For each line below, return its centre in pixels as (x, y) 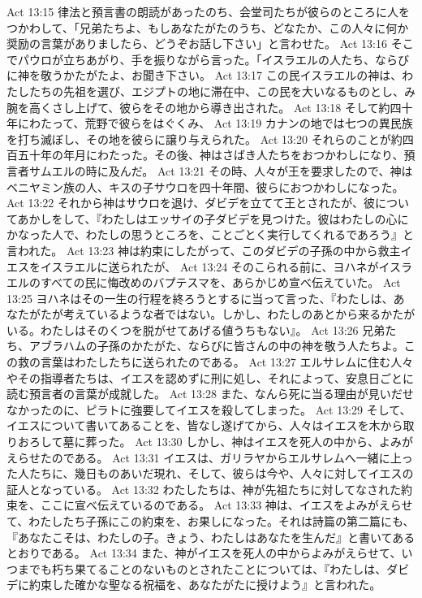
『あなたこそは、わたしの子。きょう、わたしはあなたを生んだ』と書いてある (211, 537)
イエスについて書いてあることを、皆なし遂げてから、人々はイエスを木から (205, 425)
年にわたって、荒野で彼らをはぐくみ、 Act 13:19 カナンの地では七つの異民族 (210, 123)
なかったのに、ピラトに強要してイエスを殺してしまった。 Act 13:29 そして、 (209, 409)
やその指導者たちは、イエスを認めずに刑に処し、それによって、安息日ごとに (211, 377)
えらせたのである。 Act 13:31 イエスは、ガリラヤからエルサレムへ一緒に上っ (210, 457)
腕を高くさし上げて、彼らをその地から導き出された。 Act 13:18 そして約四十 (210, 107)
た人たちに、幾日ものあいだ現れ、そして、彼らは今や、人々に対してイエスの (210, 473)
